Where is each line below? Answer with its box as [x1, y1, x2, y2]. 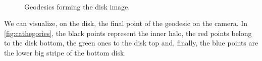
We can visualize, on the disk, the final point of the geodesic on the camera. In [4, 18, 248, 28]
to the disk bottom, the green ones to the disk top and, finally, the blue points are [4, 37, 258, 48]
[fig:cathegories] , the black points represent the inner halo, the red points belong [4, 27, 252, 38]
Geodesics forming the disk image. [24, 1, 130, 11]
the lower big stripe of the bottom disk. [4, 47, 126, 57]
